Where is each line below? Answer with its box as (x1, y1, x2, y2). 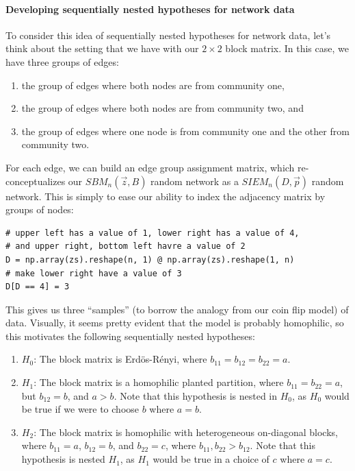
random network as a (150, 173, 239, 188)
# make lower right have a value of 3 (5, 268, 182, 278)
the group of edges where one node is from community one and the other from (21, 123, 350, 138)
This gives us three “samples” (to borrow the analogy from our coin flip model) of (5, 302, 349, 316)
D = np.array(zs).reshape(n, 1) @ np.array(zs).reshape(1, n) (5, 254, 295, 265)
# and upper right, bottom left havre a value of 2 (5, 241, 246, 252)
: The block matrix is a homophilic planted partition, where (34, 375, 284, 389)
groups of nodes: (5, 202, 74, 217)
